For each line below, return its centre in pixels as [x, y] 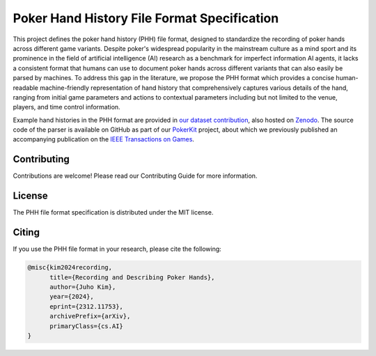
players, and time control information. [67, 107]
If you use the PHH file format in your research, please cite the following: [117, 249]
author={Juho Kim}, [83, 287]
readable [25, 88]
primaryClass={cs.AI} [86, 326]
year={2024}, [72, 297]
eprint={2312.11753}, [86, 306]
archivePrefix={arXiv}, [90, 316]
